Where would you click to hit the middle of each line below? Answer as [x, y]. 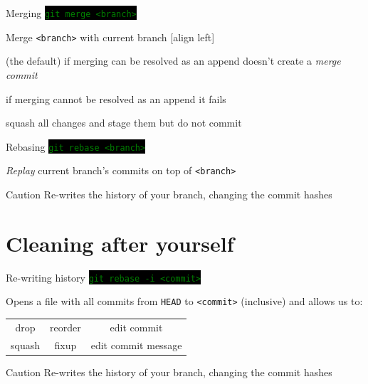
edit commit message [136, 345]
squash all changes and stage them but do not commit [124, 123]
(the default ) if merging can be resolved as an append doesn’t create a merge [173, 61]
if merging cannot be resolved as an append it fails [116, 98]
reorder [65, 327]
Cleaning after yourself [120, 243]
